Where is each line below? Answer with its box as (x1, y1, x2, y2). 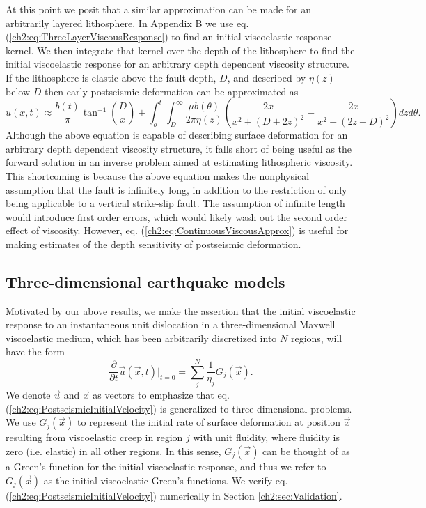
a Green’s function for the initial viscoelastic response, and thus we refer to (6, 459, 326, 473)
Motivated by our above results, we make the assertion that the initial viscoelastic (6, 303, 356, 318)
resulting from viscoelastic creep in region (6, 430, 183, 445)
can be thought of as (262, 443, 350, 458)
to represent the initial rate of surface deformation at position (77, 415, 341, 429)
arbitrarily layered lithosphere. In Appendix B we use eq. (6, 15, 249, 30)
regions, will (290, 330, 342, 345)
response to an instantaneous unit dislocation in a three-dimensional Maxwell (6, 317, 336, 332)
